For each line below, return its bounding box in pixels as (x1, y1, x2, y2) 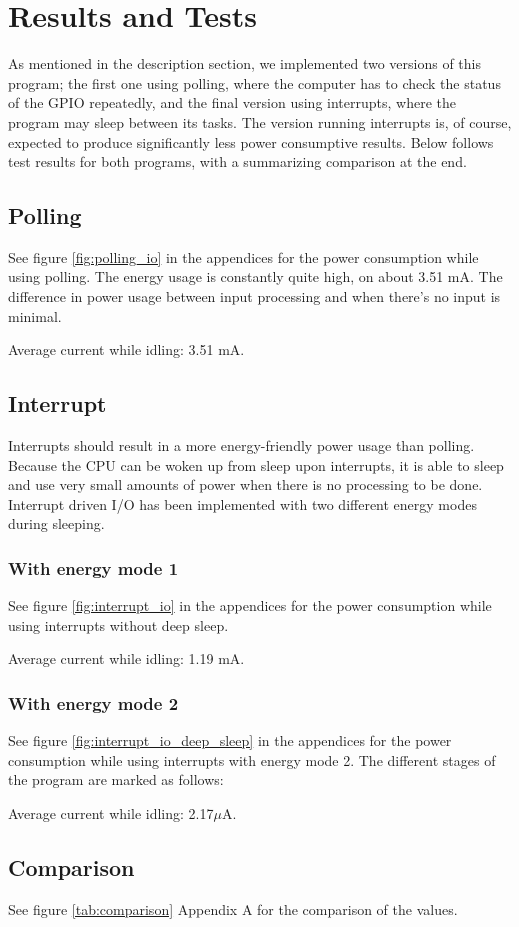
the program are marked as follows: (8, 769, 224, 790)
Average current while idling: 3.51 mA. (8, 339, 245, 360)
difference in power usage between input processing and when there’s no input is (8, 286, 501, 307)
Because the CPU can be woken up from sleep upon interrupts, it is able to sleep (8, 454, 504, 475)
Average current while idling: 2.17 (8, 803, 214, 824)
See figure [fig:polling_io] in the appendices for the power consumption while (8, 246, 479, 267)
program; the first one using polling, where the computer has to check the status (8, 72, 501, 93)
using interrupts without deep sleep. (8, 614, 229, 635)
